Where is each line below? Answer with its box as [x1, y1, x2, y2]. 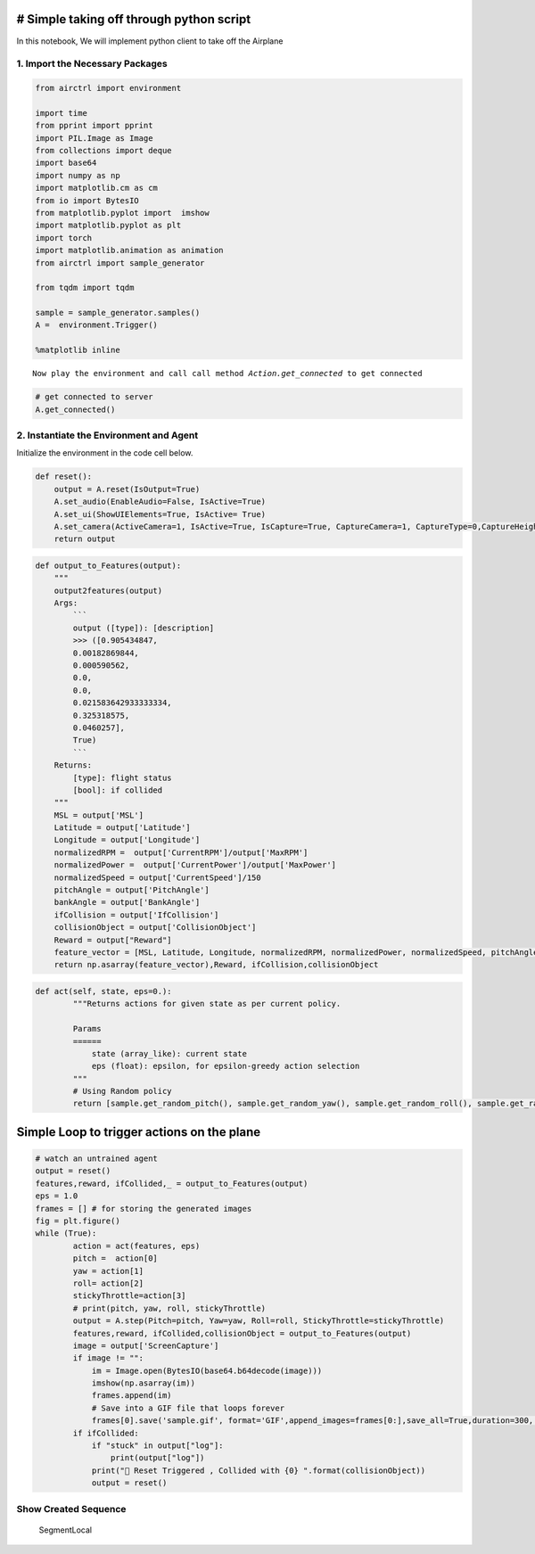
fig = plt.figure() [35, 1216, 120, 1226]
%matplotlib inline [35, 345, 120, 356]
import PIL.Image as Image [35, 133, 153, 143]
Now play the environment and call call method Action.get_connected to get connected [32, 368, 423, 379]
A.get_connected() [35, 404, 116, 415]
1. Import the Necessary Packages [16, 58, 169, 70]
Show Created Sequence [16, 1502, 127, 1515]
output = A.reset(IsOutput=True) [53, 484, 201, 494]
